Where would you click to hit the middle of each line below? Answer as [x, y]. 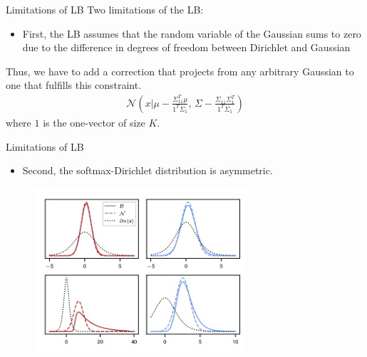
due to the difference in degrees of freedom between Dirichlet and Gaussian [186, 47]
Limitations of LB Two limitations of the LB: [105, 9]
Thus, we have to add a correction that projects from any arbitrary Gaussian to [180, 71]
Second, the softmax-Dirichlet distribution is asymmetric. [148, 170]
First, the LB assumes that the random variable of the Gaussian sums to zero [192, 33]
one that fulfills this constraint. [74, 85]
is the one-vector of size [94, 122]
